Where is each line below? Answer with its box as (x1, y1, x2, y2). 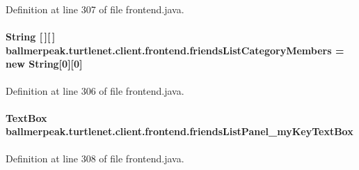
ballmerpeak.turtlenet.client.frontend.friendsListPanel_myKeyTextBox (6, 124, 353, 139)
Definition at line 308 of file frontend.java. (6, 150, 184, 165)
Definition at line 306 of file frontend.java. (6, 83, 184, 98)
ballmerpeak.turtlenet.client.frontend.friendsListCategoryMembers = (6, 42, 344, 57)
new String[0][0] (6, 56, 83, 71)
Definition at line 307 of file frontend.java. (6, 2, 184, 16)
